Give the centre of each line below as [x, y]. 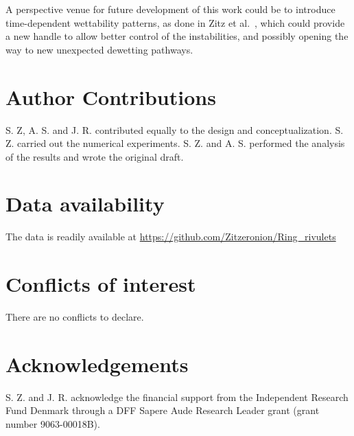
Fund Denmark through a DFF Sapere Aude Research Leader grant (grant [163, 410]
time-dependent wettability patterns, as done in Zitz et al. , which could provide [175, 22]
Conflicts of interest [101, 284]
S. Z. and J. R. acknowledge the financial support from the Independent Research [177, 397]
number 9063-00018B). [53, 424]
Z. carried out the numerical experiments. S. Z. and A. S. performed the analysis [175, 143]
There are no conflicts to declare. [75, 317]
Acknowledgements [97, 364]
